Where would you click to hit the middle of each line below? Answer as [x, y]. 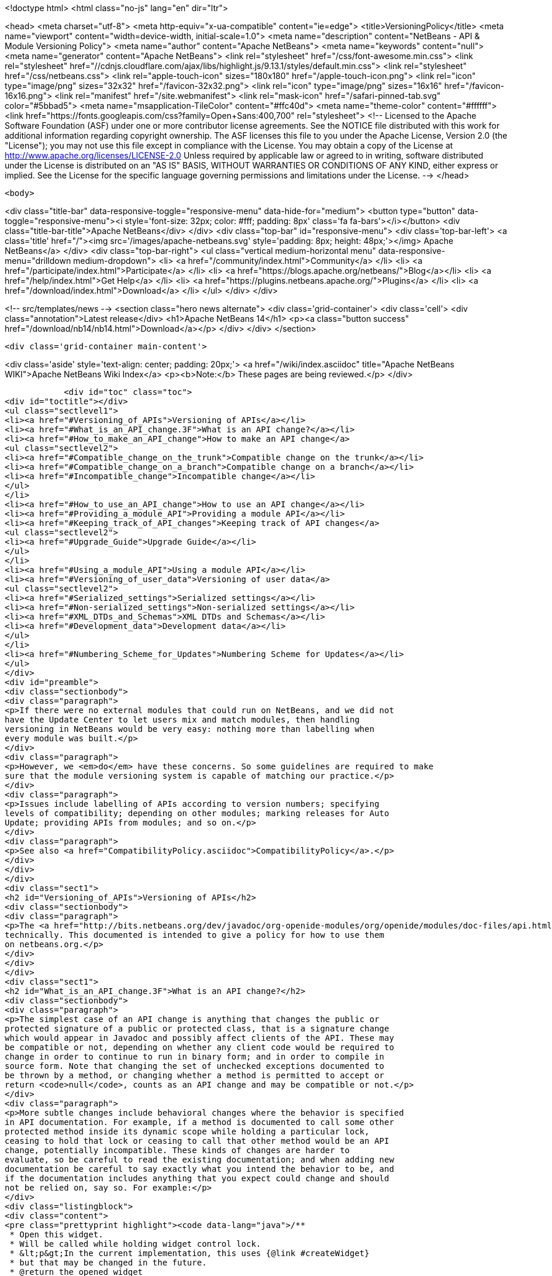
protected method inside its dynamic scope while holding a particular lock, [187, 1131]
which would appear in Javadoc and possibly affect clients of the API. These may [199, 1038]
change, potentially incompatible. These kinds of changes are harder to [177, 1150]
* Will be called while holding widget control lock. [135, 1244]
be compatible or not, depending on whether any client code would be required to [199, 1047]
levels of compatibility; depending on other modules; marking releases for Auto [197, 813]
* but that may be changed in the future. [108, 1263]
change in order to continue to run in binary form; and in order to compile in [195, 1057]
